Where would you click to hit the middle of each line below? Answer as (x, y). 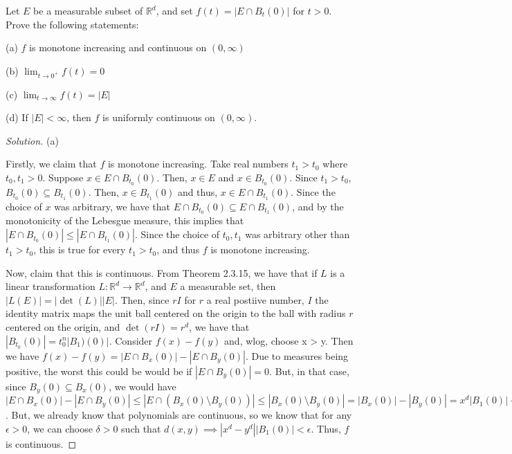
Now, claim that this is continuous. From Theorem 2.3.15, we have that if (162, 272)
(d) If (17, 117)
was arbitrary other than (298, 234)
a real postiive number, (255, 299)
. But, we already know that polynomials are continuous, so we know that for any (179, 415)
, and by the (318, 206)
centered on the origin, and (63, 327)
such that (141, 428)
